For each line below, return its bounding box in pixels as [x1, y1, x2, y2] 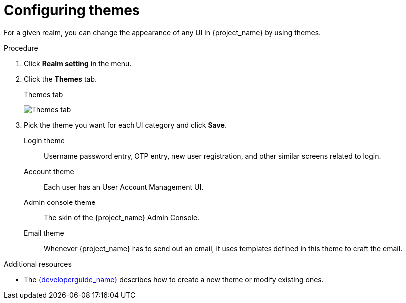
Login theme [24, 136, 65, 145]
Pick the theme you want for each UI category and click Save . [24, 120, 227, 129]
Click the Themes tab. [24, 74, 97, 83]
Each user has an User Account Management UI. [44, 182, 204, 191]
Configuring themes [4, 2, 140, 19]
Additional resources [4, 259, 72, 268]
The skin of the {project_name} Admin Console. [44, 213, 200, 222]
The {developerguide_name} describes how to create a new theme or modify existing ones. [24, 275, 324, 284]
